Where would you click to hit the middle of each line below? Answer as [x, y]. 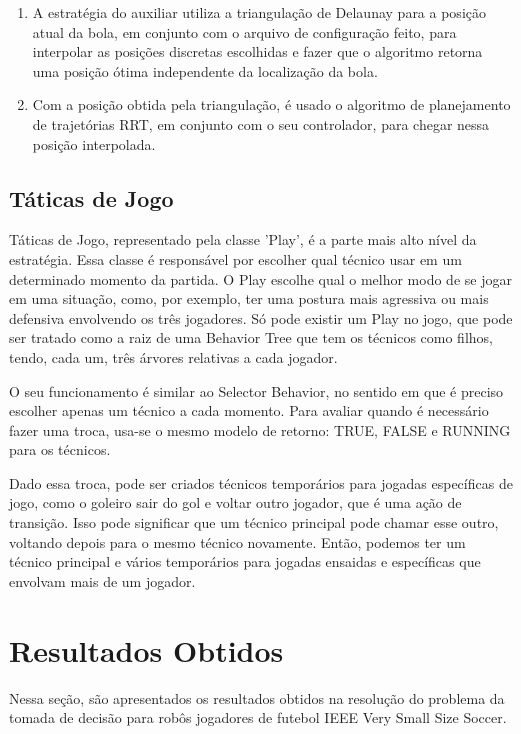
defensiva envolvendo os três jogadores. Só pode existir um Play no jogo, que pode [261, 317]
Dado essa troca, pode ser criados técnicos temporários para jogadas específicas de [261, 482]
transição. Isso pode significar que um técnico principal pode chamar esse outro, [254, 522]
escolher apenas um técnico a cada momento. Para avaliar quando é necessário [249, 410]
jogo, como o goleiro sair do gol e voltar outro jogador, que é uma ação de [235, 502]
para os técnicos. [60, 449]
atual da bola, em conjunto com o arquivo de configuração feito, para [244, 31]
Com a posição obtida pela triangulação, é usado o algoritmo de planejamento [271, 104]
